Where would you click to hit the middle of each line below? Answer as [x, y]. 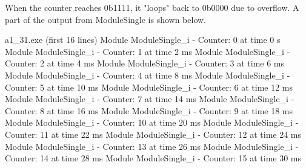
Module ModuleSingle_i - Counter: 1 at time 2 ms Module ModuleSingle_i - [148, 51]
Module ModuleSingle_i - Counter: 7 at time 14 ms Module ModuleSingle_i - [150, 99]
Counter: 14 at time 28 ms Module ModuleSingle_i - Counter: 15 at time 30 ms [153, 158]
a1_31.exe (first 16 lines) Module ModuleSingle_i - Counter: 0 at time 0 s [143, 40]
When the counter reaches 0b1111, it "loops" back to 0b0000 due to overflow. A [152, 7]
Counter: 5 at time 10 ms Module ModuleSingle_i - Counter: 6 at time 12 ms [149, 87]
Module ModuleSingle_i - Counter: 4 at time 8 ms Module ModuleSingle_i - [148, 75]
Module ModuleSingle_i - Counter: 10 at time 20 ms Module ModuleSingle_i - [152, 122]
